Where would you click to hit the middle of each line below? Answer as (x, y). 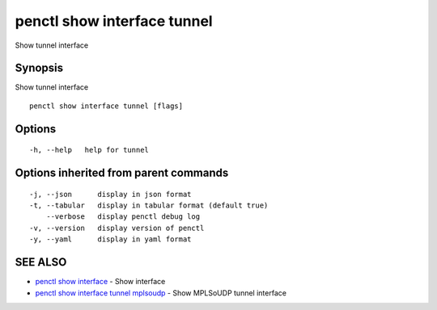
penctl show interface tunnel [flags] (106, 106)
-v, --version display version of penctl (117, 228)
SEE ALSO (41, 262)
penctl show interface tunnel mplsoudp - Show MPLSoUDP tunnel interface (161, 293)
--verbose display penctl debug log (123, 217)
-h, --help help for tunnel (89, 150)
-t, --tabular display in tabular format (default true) (149, 205)
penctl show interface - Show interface (100, 282)
